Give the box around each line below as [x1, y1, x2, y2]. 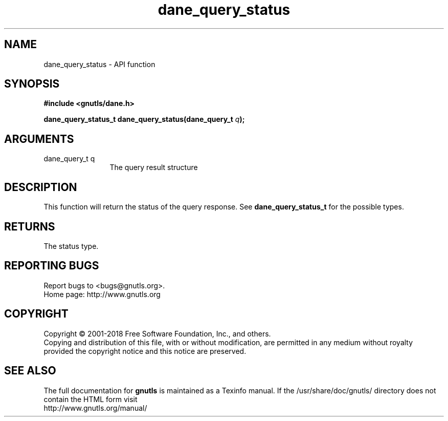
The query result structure [109, 163, 198, 172]
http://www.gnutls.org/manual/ [43, 403, 147, 412]
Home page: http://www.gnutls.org [43, 289, 161, 299]
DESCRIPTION [4, 180, 77, 194]
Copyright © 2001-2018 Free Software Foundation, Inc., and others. [43, 329, 271, 338]
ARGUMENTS [4, 132, 74, 145]
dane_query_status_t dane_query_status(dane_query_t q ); [43, 115, 245, 124]
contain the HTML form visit [43, 394, 138, 404]
